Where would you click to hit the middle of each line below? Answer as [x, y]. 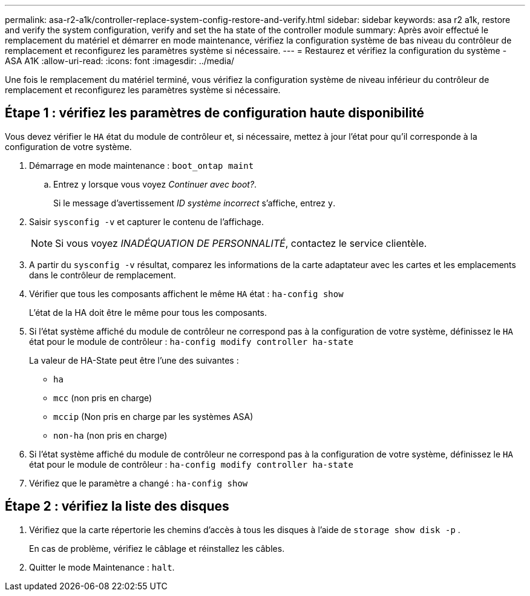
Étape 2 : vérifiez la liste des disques [117, 506]
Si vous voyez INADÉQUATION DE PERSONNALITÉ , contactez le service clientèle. [241, 243]
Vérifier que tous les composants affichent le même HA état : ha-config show [186, 293]
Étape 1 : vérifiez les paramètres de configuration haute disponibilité [215, 113]
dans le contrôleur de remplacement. [103, 275]
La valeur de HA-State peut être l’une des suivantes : [134, 360]
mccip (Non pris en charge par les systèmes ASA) [153, 416]
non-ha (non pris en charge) [110, 435]
